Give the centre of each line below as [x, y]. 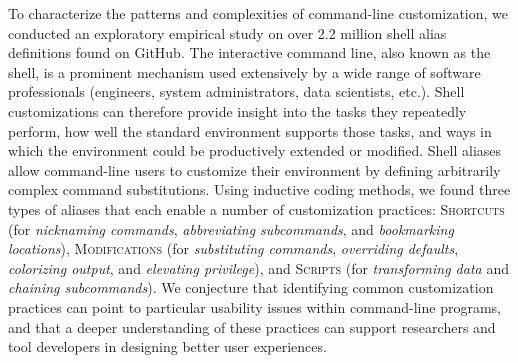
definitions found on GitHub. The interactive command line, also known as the [249, 52]
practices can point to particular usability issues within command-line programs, [255, 306]
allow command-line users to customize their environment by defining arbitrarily [254, 169]
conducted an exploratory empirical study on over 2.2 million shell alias [227, 32]
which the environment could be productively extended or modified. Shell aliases [255, 150]
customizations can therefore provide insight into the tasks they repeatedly [237, 110]
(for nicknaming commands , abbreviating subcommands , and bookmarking [231, 228]
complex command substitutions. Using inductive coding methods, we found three [259, 189]
